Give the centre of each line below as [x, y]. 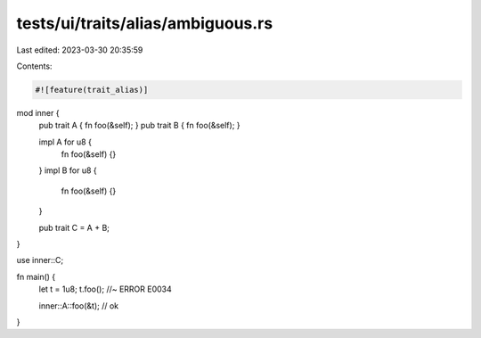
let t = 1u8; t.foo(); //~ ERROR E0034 [106, 289]
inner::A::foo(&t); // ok [79, 305]
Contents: [34, 66]
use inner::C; [40, 260]
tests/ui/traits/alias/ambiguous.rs [145, 23]
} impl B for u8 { [68, 170]
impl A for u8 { [65, 142]
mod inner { [38, 112]
